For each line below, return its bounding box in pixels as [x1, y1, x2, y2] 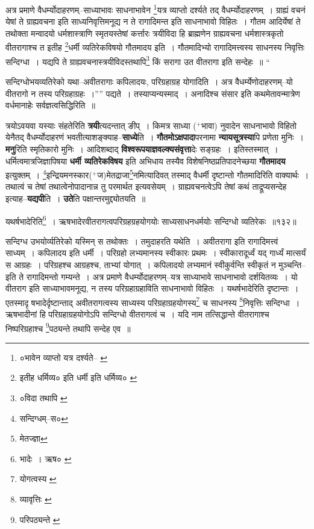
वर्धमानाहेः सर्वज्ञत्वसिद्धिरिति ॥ [5, 99, 95, 111]
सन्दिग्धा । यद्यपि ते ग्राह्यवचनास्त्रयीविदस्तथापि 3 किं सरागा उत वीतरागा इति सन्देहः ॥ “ [5, 53, 270, 67]
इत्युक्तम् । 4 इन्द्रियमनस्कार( [5, 167, 92, 181]
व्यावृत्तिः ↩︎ [19, 493, 52, 505]
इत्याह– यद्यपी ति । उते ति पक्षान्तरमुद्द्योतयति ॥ [5, 192, 146, 204]
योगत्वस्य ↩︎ [19, 472, 57, 485]
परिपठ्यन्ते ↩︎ [19, 513, 60, 525]
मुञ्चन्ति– [278, 258, 306, 271]
